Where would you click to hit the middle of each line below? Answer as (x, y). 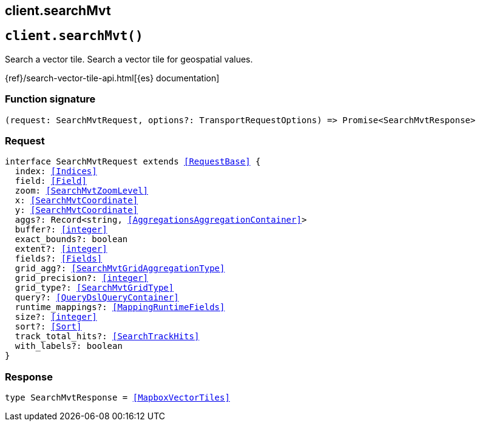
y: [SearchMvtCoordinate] (76, 210)
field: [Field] (51, 181)
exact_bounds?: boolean (71, 239)
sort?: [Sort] (48, 327)
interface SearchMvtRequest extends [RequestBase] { (133, 162)
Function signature (50, 99)
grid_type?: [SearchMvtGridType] (94, 288)
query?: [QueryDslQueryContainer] (97, 298)
